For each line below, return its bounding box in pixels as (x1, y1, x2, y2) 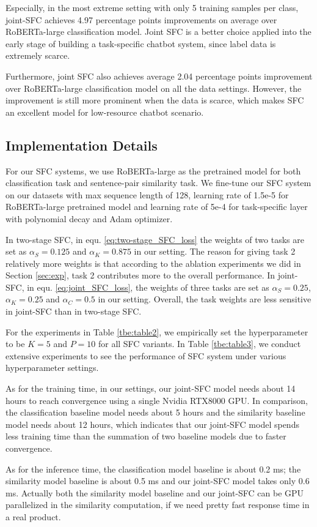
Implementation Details (5, 135, 158, 154)
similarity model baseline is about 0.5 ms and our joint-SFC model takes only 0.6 (5, 474, 310, 487)
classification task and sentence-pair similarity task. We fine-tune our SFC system (5, 176, 312, 189)
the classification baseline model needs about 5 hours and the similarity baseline (5, 406, 305, 419)
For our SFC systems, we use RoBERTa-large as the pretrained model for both (5, 164, 301, 177)
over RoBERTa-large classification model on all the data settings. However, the (5, 81, 302, 94)
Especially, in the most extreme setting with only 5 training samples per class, (5, 1, 299, 13)
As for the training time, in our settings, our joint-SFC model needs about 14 (5, 382, 296, 395)
